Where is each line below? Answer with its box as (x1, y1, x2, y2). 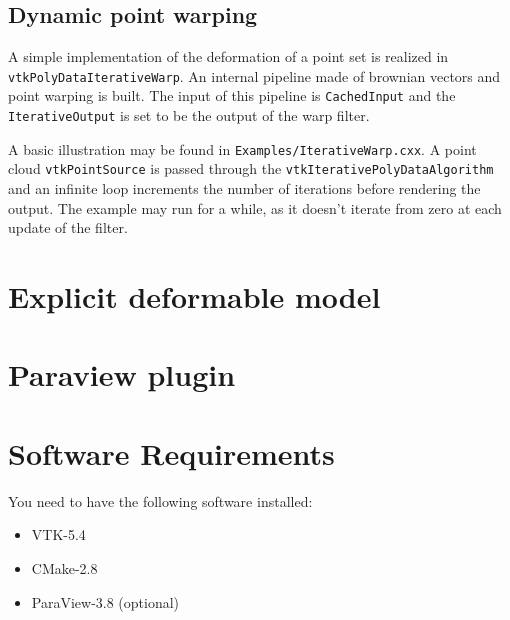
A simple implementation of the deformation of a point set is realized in (8, 46, 449, 67)
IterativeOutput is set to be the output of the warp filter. (8, 105, 370, 126)
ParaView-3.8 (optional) (31, 591, 180, 612)
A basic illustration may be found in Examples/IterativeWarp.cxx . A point (8, 138, 477, 159)
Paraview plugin (8, 354, 236, 395)
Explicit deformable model (8, 276, 381, 317)
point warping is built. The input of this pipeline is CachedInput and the (8, 85, 456, 106)
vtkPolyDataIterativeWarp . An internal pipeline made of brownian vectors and (8, 65, 501, 86)
